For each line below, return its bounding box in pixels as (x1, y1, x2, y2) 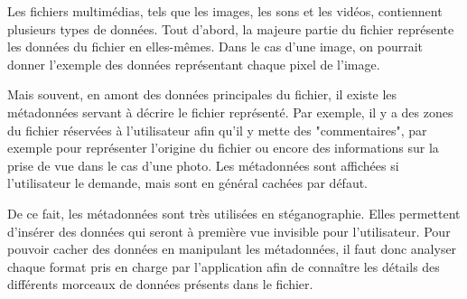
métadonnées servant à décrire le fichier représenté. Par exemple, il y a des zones (7, 102, 453, 121)
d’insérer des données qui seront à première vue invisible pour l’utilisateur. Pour (7, 221, 451, 240)
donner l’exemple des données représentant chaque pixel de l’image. (7, 54, 380, 73)
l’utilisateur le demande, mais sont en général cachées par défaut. (7, 173, 369, 192)
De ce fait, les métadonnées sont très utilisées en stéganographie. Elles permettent (7, 203, 461, 222)
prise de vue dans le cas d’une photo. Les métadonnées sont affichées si (7, 155, 399, 174)
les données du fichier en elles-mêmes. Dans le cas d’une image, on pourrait (7, 37, 423, 56)
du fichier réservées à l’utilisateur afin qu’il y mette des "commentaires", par (7, 120, 427, 139)
